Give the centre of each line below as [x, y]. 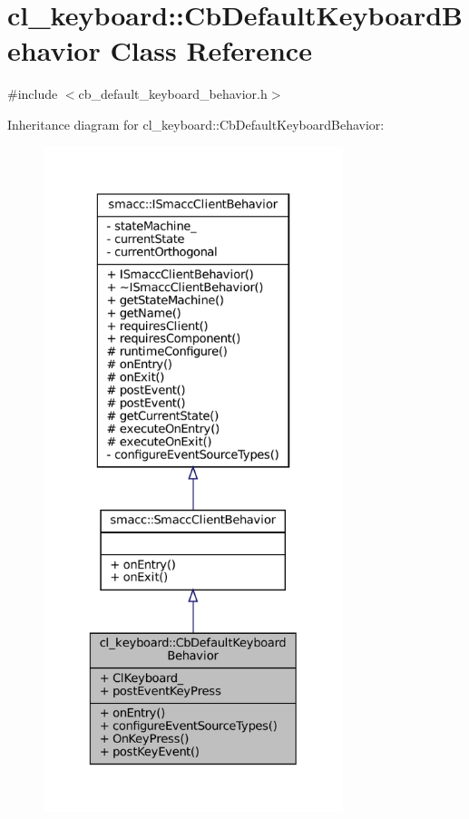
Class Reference [211, 50]
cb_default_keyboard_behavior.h [173, 94]
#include [33, 94]
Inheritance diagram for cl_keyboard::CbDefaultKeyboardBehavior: [196, 124]
